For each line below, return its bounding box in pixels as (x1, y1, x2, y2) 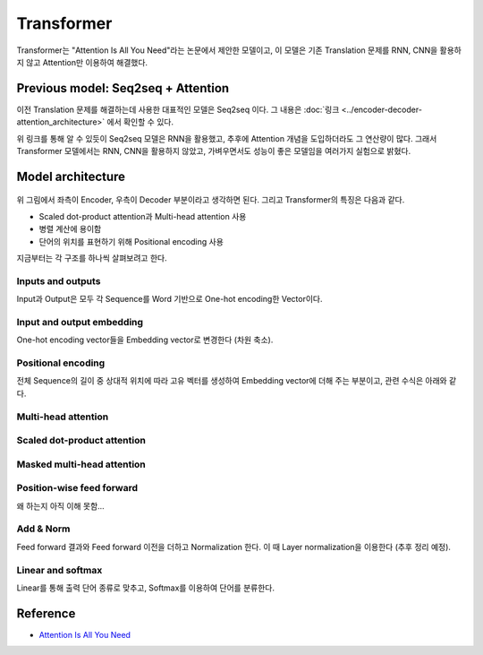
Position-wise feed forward (16, 482, 139, 495)
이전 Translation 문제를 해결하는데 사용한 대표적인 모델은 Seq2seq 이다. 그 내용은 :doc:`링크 (16, 104, 340, 115)
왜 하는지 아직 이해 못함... (16, 500, 105, 511)
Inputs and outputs (16, 274, 101, 287)
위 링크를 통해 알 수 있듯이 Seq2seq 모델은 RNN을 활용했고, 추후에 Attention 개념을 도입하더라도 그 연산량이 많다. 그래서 (16, 133, 437, 143)
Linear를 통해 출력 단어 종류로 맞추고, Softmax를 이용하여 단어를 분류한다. (16, 582, 275, 593)
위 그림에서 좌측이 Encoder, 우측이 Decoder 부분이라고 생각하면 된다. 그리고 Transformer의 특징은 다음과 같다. (16, 194, 405, 205)
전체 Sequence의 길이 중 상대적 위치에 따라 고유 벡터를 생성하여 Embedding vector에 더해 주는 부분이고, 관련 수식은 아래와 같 (16, 375, 457, 386)
